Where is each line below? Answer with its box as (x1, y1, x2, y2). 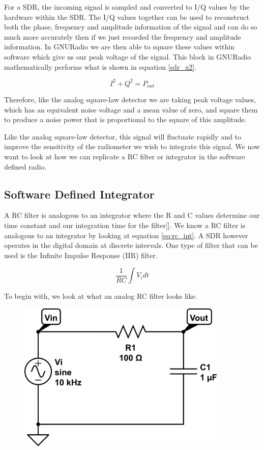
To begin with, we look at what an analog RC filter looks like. (4, 291, 197, 301)
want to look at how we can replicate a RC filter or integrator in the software (4, 151, 245, 162)
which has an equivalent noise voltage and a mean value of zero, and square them (4, 104, 258, 115)
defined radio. (4, 161, 47, 172)
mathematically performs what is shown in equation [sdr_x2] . (4, 61, 197, 72)
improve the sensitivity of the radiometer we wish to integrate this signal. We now (4, 141, 260, 152)
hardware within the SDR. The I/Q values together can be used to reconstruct (4, 11, 249, 22)
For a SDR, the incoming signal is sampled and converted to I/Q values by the (4, 2, 250, 12)
